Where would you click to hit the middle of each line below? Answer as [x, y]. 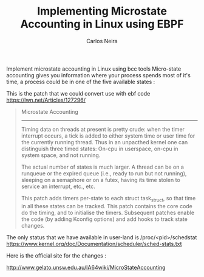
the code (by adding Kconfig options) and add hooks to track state [104, 219]
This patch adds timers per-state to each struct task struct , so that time [108, 199]
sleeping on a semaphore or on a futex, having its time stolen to [100, 180]
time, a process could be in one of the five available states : [81, 82]
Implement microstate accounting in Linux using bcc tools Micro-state [94, 69]
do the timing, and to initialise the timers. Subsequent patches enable [108, 212]
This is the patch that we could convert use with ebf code [78, 93]
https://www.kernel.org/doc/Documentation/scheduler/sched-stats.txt [94, 244]
